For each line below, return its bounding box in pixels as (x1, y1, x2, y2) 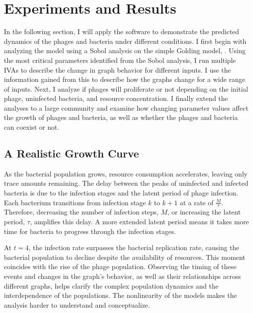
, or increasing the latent (167, 207, 241, 217)
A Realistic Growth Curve (4, 146, 139, 161)
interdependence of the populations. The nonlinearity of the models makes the (4, 290, 237, 300)
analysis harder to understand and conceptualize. (4, 299, 150, 310)
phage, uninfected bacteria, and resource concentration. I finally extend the (4, 93, 228, 103)
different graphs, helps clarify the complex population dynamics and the (4, 280, 218, 291)
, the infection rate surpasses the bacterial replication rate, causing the (28, 242, 239, 253)
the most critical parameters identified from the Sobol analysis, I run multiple (4, 55, 236, 65)
